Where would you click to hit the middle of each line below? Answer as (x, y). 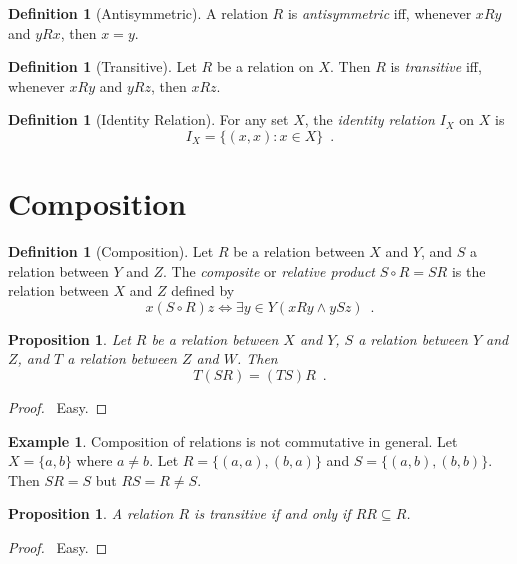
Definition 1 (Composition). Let (111, 251)
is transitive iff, (436, 66)
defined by (203, 290)
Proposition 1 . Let (69, 338)
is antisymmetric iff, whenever (379, 13)
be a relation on (265, 66)
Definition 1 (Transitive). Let (102, 66)
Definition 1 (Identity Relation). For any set (148, 119)
